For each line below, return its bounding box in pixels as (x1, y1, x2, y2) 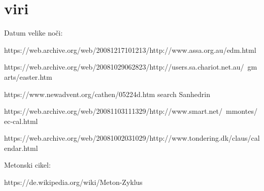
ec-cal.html (4, 115, 38, 126)
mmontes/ (226, 106, 257, 116)
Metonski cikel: (4, 160, 51, 170)
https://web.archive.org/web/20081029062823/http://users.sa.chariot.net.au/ (4, 61, 244, 72)
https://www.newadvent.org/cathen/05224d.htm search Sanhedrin (4, 88, 210, 99)
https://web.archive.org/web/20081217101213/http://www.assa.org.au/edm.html (4, 44, 256, 55)
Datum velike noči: (4, 27, 63, 38)
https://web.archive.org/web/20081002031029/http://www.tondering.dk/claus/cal (4, 133, 260, 143)
